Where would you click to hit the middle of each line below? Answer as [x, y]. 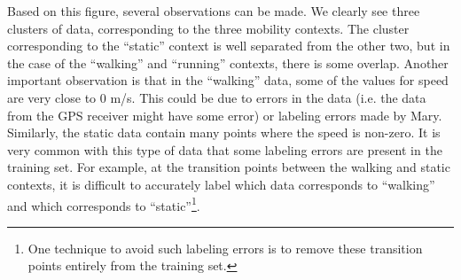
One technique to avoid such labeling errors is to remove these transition [225, 248]
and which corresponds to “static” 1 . [104, 204]
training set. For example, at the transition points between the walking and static [229, 167]
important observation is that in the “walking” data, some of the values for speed [228, 80]
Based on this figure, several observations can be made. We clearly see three [214, 11]
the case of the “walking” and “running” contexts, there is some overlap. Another [228, 62]
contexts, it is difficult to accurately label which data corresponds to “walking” [221, 184]
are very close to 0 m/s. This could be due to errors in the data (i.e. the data [217, 97]
